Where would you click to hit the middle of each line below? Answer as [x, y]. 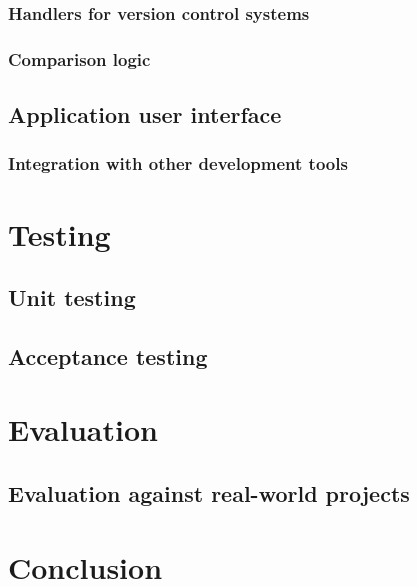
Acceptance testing [108, 355]
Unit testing [72, 297]
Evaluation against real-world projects [209, 493]
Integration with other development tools [178, 163]
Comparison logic [79, 58]
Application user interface [145, 114]
